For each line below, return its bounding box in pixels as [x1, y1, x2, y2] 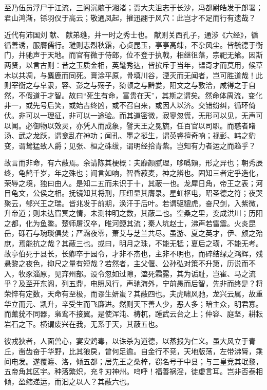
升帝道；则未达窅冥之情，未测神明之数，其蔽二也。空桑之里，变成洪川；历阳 [4, 208, 263, 218]
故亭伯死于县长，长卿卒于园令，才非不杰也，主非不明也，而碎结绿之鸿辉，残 [4, 248, 263, 258]
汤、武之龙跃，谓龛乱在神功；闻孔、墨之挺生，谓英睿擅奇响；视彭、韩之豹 [4, 130, 256, 141]
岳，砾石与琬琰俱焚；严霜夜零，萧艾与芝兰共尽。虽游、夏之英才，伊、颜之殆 [4, 228, 263, 238]
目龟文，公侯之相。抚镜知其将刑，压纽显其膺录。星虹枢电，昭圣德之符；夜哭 [4, 188, 263, 198]
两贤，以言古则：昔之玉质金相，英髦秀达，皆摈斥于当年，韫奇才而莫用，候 [4, 59, 256, 70]
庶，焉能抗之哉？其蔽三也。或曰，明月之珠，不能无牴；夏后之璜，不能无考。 [4, 238, 263, 249]
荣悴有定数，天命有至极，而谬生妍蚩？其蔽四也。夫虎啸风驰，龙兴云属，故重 [4, 288, 263, 299]
